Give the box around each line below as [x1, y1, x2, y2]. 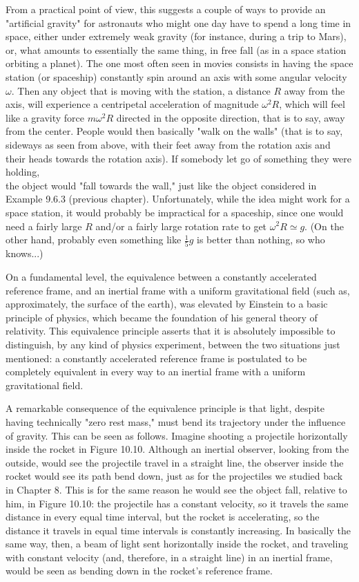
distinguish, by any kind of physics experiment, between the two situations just [6, 337, 340, 351]
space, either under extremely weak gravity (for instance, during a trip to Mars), [6, 29, 347, 44]
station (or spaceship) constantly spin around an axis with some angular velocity [6, 69, 347, 84]
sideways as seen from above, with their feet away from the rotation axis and [6, 137, 331, 151]
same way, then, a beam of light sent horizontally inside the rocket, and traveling [6, 536, 349, 551]
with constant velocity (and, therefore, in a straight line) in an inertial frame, [6, 550, 333, 564]
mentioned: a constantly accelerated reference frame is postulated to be [6, 350, 307, 365]
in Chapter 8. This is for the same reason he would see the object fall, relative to [6, 482, 347, 496]
